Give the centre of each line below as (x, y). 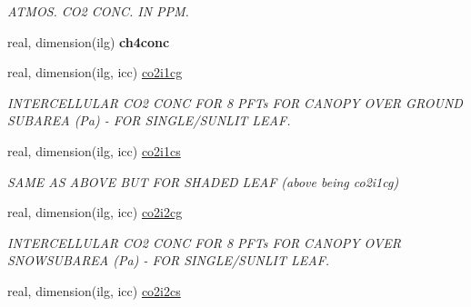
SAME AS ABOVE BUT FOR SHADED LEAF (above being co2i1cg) (203, 181)
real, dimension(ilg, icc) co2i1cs (94, 150)
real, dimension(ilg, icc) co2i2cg (95, 212)
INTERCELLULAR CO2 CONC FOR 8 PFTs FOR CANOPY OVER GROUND (235, 102)
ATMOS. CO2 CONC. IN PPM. (98, 11)
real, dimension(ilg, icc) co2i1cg (95, 72)
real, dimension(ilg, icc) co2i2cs (94, 290)
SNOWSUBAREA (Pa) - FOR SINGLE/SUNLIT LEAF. (169, 260)
